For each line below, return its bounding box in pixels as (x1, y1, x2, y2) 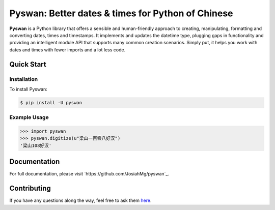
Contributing (9, 184, 51, 193)
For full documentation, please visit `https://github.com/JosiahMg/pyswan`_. (9, 171, 169, 177)
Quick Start (9, 60, 46, 69)
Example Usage (9, 114, 49, 121)
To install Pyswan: (9, 86, 48, 92)
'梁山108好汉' (20, 142, 52, 148)
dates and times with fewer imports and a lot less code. (9, 46, 126, 53)
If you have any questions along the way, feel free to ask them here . (9, 197, 152, 203)
